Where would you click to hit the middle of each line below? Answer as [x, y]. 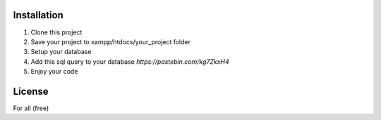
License [31, 91]
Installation [38, 15]
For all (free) [31, 108]
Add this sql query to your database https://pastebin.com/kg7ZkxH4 [130, 61]
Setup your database [61, 52]
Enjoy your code [54, 72]
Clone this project [56, 32]
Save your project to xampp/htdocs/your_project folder [110, 41]
